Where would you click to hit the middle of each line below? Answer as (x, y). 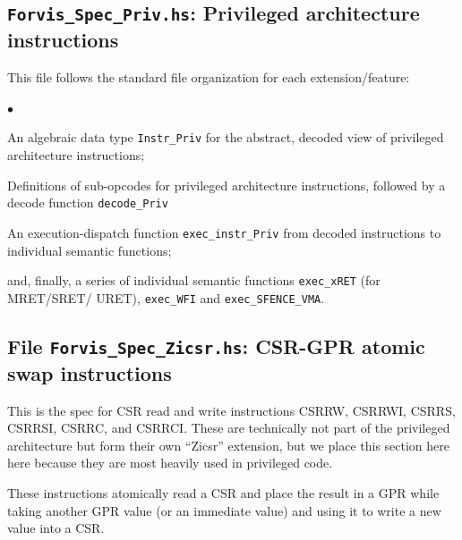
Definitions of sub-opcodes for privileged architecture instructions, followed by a (227, 185)
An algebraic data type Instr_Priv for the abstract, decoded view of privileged (226, 137)
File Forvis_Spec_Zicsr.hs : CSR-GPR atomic (216, 346)
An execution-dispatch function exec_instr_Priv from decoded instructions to (224, 232)
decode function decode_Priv (88, 202)
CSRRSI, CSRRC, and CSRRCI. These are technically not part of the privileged (229, 428)
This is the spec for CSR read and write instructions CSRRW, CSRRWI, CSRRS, (231, 410)
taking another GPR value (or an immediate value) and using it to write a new (224, 510)
